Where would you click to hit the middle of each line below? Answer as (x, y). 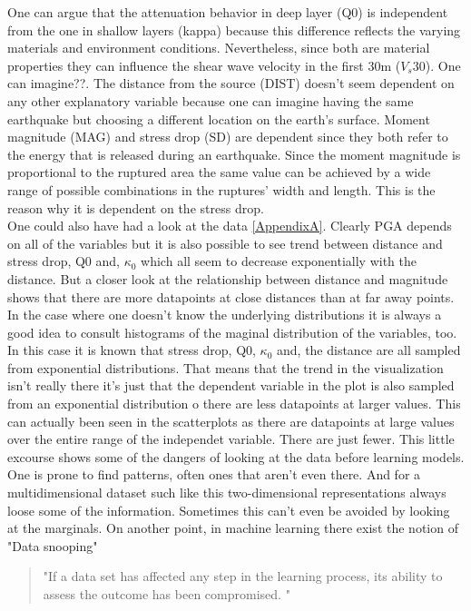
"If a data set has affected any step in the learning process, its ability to (243, 576)
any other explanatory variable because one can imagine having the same (211, 100)
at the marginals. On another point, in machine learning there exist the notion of (233, 528)
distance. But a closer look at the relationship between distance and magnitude (228, 278)
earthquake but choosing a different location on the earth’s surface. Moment (219, 118)
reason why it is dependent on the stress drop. (136, 207)
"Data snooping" (53, 545)
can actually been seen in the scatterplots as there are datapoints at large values (231, 421)
